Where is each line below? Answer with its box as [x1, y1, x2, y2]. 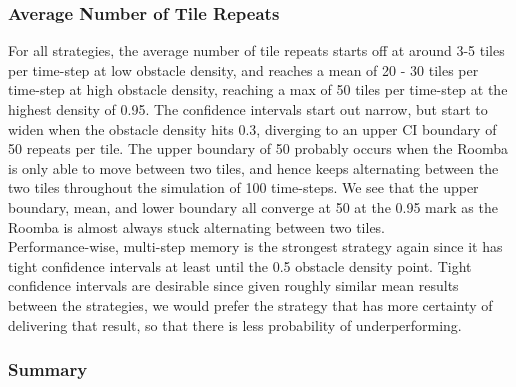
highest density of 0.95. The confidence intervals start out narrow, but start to [8, 99, 488, 119]
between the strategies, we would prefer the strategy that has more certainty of [8, 294, 493, 315]
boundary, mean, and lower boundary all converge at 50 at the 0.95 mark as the [8, 196, 498, 217]
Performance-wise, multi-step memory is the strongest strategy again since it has [8, 236, 503, 257]
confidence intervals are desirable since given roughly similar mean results [8, 275, 459, 296]
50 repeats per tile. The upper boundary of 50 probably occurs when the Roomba [8, 138, 508, 159]
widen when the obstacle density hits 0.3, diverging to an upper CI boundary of [8, 118, 497, 139]
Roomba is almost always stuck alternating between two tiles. [8, 216, 386, 237]
